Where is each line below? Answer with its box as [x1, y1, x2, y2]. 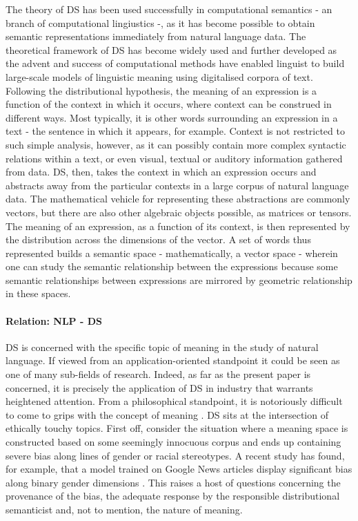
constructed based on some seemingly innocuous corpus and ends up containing [6, 435, 341, 449]
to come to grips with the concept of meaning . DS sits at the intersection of [6, 407, 328, 421]
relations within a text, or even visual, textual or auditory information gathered [6, 151, 343, 165]
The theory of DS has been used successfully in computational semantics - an [6, 2, 332, 16]
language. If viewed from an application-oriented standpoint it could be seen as [6, 353, 340, 368]
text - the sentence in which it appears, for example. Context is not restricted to [6, 124, 345, 138]
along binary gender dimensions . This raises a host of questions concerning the [6, 475, 341, 489]
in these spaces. [6, 286, 71, 301]
